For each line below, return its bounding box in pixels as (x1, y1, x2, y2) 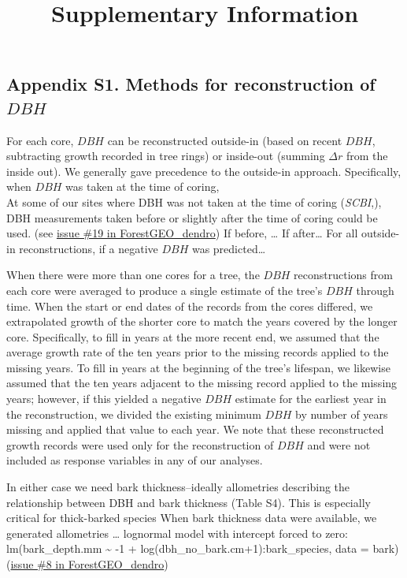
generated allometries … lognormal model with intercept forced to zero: (6, 524, 348, 541)
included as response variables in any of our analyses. (6, 452, 263, 468)
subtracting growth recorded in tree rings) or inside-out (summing (6, 147, 325, 164)
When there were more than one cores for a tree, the (6, 267, 260, 283)
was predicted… (191, 240, 266, 256)
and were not (307, 436, 371, 453)
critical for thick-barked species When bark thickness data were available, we (6, 509, 377, 526)
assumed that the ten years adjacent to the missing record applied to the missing (6, 375, 398, 391)
